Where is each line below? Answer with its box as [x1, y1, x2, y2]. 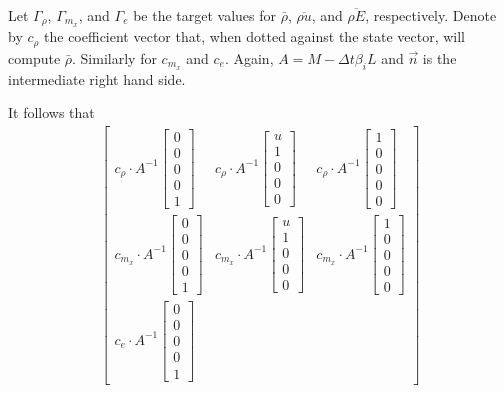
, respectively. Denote [365, 5, 497, 25]
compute [8, 47, 61, 68]
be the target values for [133, 5, 277, 25]
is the [422, 47, 457, 68]
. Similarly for [72, 47, 157, 68]
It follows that [8, 102, 95, 123]
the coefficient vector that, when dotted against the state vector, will [44, 26, 466, 47]
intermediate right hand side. [8, 68, 186, 89]
